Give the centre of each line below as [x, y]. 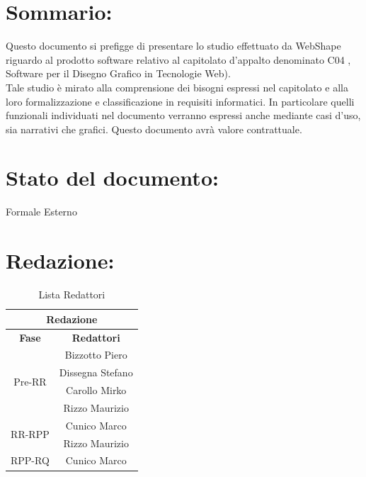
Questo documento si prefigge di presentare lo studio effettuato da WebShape [173, 46]
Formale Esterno [41, 212]
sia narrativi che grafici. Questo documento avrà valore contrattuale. [154, 129]
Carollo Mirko [96, 390]
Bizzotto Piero [96, 355]
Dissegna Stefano [96, 372]
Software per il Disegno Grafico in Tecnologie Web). [118, 73]
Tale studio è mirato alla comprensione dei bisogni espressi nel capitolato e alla [177, 87]
